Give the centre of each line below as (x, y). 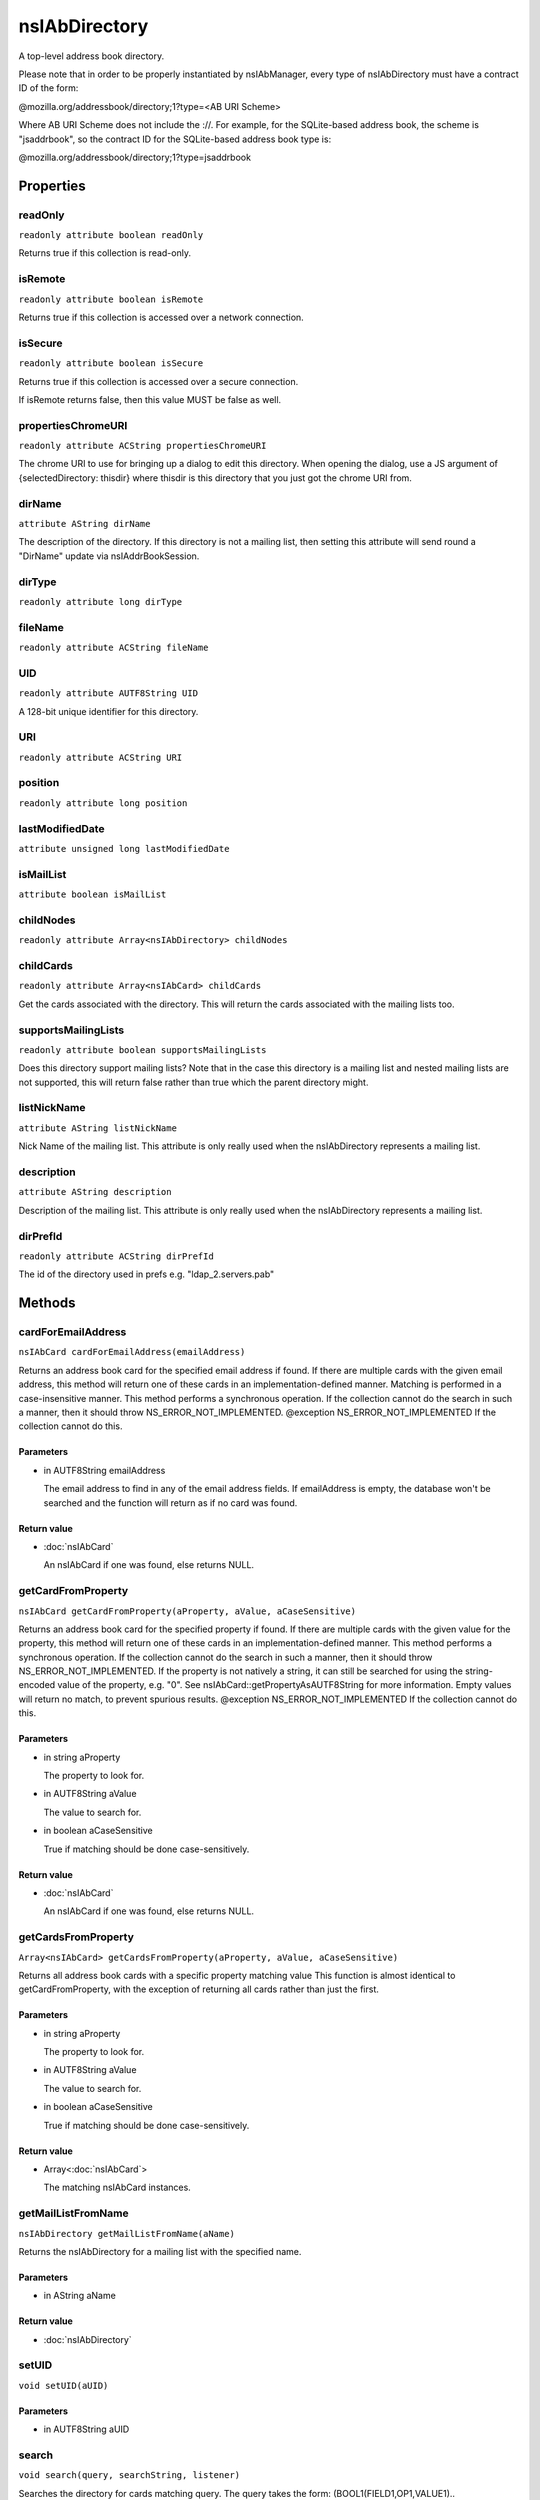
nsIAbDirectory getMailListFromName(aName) (126, 2233)
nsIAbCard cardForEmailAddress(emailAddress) (132, 1352)
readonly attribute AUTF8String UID (108, 693)
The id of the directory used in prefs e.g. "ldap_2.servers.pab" (146, 1274)
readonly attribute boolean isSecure (111, 363)
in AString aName (80, 2296)
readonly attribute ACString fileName (113, 648)
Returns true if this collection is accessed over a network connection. (161, 317)
